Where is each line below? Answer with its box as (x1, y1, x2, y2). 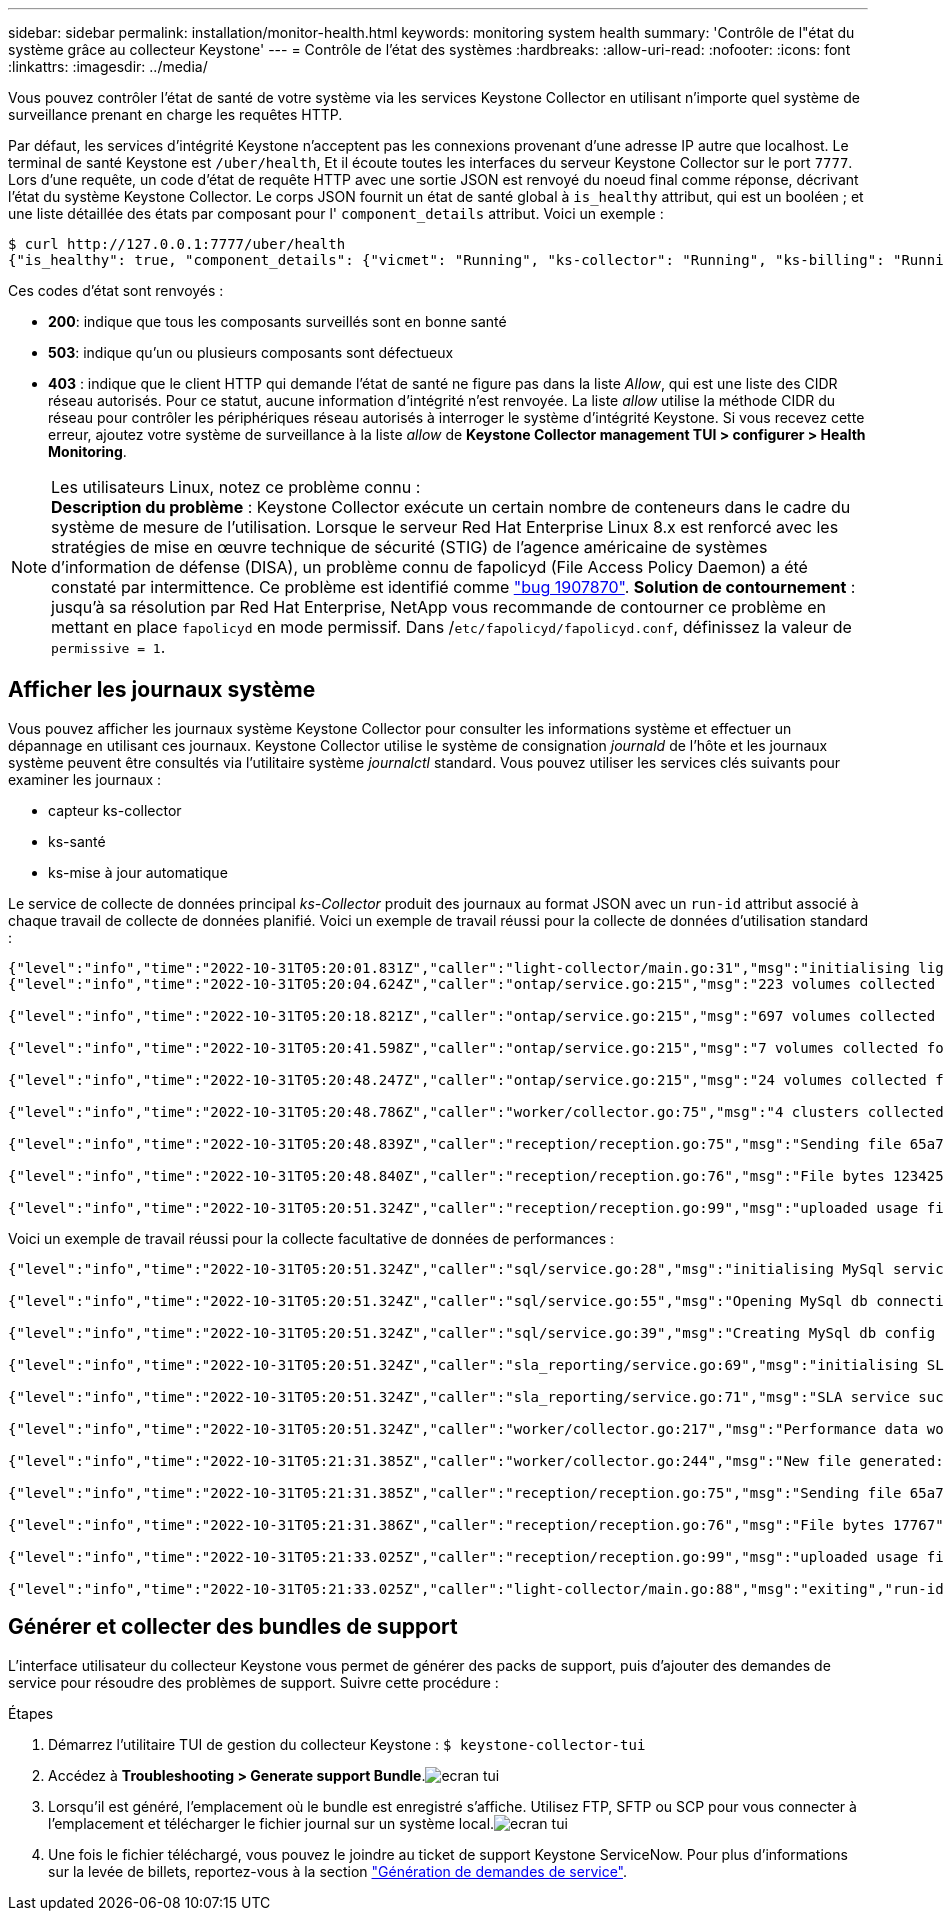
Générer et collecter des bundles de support (8, 1614, 458, 1640)
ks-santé (48, 832, 106, 850)
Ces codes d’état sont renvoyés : (8, 282, 224, 299)
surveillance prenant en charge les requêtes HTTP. (8, 106, 343, 123)
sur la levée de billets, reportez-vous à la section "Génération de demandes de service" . (48, 1862, 628, 1880)
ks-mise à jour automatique (48, 863, 228, 881)
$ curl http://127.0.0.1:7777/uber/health (8, 236, 346, 252)
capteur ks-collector (48, 801, 182, 819)
